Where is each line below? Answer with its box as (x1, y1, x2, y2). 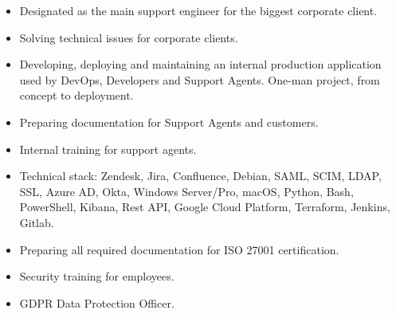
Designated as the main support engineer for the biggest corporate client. (19, 2, 378, 18)
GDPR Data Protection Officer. (19, 294, 174, 311)
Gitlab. (19, 214, 54, 230)
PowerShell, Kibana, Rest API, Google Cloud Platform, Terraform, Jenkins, (19, 198, 390, 215)
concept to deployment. (19, 87, 134, 104)
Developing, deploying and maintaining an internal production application (19, 56, 382, 73)
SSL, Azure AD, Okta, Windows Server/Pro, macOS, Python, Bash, (19, 183, 354, 199)
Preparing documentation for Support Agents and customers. (19, 113, 319, 130)
